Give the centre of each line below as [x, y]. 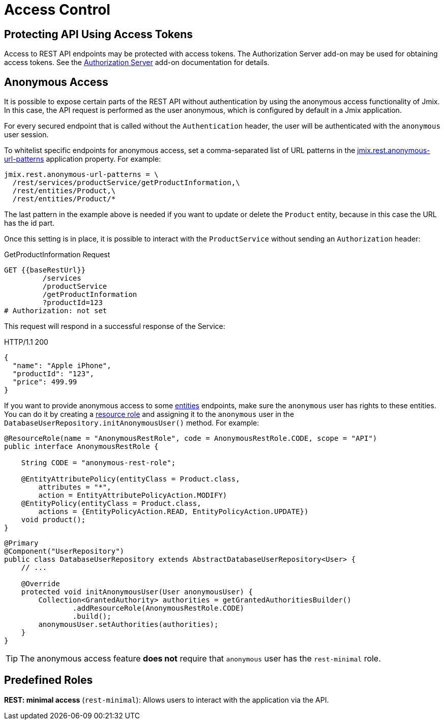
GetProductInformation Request [57, 255]
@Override [40, 584]
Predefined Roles [49, 680]
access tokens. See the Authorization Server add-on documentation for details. [137, 63]
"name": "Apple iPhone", [62, 366]
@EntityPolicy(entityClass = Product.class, [111, 504]
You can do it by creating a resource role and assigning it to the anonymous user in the [149, 414]
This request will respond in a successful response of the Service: [115, 326]
